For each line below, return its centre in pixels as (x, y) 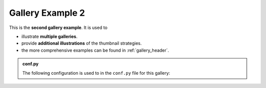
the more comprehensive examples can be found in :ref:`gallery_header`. (95, 50)
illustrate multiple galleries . (50, 36)
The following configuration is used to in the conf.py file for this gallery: (96, 73)
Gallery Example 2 (47, 13)
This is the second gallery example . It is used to (58, 28)
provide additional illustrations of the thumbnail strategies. (82, 43)
